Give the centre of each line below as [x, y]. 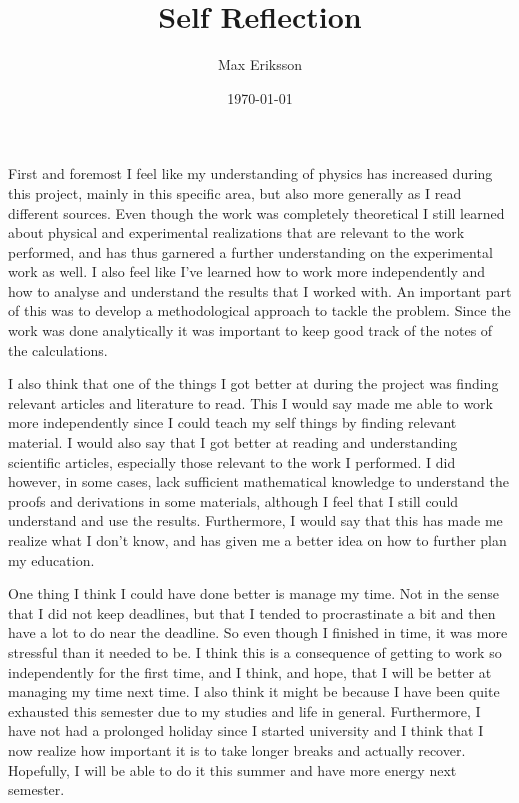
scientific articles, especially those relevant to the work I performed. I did [232, 461]
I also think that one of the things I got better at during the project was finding [253, 383]
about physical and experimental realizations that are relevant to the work [236, 232]
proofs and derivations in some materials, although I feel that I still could [233, 500]
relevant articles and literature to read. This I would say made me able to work [250, 402]
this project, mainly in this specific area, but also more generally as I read [235, 192]
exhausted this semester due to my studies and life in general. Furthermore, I [244, 710]
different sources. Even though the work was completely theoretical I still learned [256, 212]
